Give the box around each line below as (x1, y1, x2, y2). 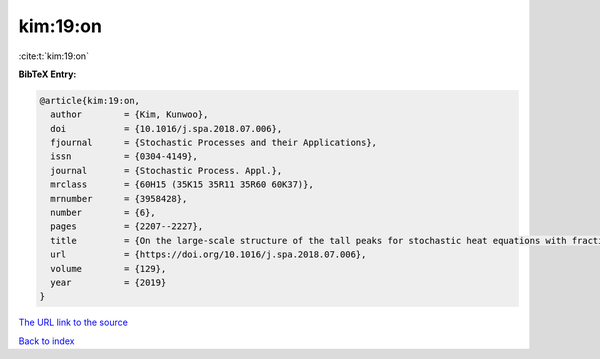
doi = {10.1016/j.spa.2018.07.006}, (50, 123, 283, 134)
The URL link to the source (18, 316, 129, 329)
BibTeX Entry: (18, 68, 77, 80)
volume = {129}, (50, 263, 167, 274)
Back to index (18, 335, 75, 347)
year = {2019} (50, 277, 167, 288)
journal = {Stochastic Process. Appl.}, (50, 165, 283, 176)
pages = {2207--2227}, (50, 221, 204, 232)
